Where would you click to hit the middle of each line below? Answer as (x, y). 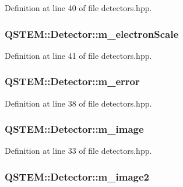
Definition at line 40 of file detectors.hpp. (78, 8)
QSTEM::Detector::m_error (72, 81)
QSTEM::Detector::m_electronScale (92, 33)
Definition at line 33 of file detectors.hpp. (78, 151)
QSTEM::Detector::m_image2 (77, 176)
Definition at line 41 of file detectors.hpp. (78, 55)
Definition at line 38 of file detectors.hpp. (78, 103)
